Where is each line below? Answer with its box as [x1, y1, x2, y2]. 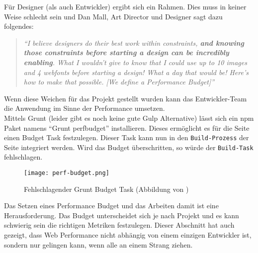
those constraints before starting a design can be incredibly [23, 47, 229, 58]
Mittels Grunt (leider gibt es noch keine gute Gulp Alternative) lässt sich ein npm [4, 112, 254, 123]
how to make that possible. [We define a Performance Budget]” [23, 77, 215, 87]
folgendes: [4, 21, 34, 31]
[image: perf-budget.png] [24, 169, 109, 177]
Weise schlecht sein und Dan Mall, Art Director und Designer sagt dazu [4, 11, 223, 21]
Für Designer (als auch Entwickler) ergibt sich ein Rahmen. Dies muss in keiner [4, 1, 247, 11]
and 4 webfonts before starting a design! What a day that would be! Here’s [23, 67, 249, 77]
